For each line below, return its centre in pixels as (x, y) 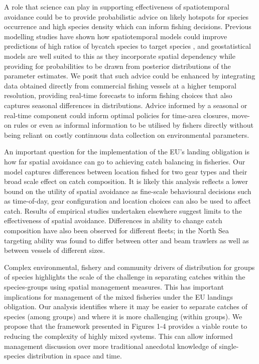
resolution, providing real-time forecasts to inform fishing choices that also (118, 95)
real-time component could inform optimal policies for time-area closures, (117, 115)
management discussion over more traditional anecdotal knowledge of (110, 346)
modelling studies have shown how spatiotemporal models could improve (116, 36)
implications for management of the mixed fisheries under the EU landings (119, 296)
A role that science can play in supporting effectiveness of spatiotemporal (117, 7)
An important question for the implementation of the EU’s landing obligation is (127, 152)
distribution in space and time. (75, 356)
